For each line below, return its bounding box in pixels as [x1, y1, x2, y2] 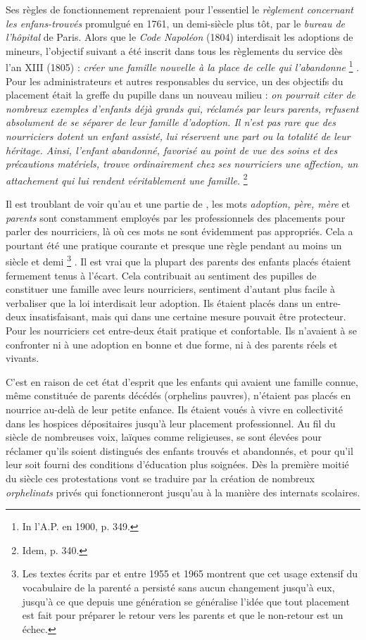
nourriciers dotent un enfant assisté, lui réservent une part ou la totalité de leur [6, 129, 351, 143]
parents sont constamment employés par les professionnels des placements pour [6, 210, 346, 225]
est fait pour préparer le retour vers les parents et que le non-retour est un [22, 608, 343, 622]
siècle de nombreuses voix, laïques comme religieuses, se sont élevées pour [6, 429, 322, 444]
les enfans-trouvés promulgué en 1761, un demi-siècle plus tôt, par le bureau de [6, 15, 346, 30]
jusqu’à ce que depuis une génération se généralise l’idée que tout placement [22, 594, 350, 608]
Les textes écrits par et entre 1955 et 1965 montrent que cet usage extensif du [22, 566, 358, 581]
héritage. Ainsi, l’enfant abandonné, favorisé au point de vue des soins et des [6, 142, 338, 157]
